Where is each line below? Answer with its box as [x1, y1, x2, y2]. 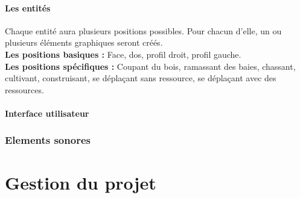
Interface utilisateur [5, 107, 89, 119]
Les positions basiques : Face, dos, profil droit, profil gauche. [5, 48, 241, 60]
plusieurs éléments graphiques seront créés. [5, 36, 163, 49]
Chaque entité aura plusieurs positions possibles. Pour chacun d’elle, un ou [5, 24, 282, 37]
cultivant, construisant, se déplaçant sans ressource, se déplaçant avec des [5, 72, 276, 84]
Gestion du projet [5, 170, 156, 194]
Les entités [5, 1, 51, 14]
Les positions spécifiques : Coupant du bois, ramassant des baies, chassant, [5, 60, 296, 72]
